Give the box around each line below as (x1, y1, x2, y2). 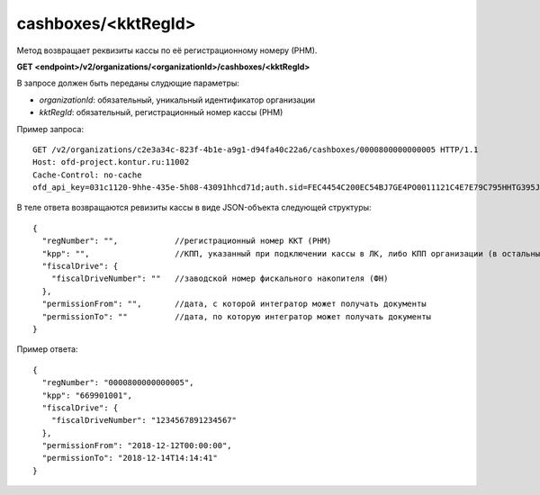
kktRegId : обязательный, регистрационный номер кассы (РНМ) (39, 107, 283, 118)
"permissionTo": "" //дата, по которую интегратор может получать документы (41, 311, 432, 321)
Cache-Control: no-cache (32, 169, 142, 180)
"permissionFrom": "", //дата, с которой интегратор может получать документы (41, 299, 427, 310)
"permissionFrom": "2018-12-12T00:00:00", (41, 441, 233, 451)
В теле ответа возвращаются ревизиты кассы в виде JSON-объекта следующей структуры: (16, 202, 373, 213)
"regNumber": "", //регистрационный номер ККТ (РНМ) (41, 236, 332, 247)
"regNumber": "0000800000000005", (41, 378, 194, 388)
